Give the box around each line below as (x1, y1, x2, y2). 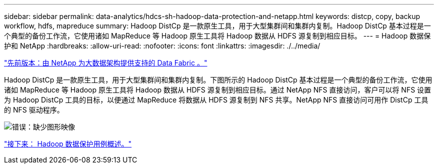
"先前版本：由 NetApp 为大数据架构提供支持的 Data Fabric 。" (4, 58, 207, 67)
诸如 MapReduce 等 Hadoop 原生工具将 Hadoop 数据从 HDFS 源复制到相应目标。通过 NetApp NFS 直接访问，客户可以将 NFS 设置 (4, 85, 431, 94)
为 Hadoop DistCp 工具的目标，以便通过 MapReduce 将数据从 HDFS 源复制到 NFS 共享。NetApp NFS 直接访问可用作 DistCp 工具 (4, 95, 428, 104)
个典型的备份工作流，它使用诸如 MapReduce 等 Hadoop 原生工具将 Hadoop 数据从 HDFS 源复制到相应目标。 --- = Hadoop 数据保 (4, 31, 431, 40)
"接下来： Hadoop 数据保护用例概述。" (4, 139, 132, 148)
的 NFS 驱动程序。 (4, 105, 64, 114)
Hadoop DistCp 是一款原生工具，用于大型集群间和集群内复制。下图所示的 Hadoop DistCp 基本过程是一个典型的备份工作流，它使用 (4, 75, 432, 84)
